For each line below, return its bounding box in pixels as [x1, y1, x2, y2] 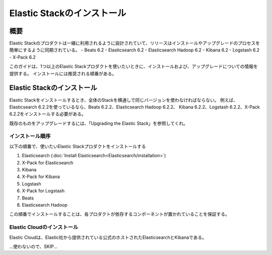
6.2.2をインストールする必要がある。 [9, 111, 87, 117]
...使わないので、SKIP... [9, 243, 58, 249]
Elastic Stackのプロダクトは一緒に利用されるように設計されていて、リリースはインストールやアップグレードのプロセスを [9, 40, 260, 46]
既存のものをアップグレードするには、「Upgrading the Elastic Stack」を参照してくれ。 [9, 120, 188, 126]
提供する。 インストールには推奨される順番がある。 [9, 71, 117, 77]
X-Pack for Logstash [22, 188, 65, 194]
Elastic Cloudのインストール [9, 224, 79, 231]
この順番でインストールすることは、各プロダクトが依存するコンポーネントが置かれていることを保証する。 [9, 211, 230, 217]
